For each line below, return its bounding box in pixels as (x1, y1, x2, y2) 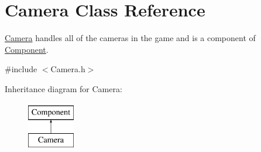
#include (5, 63, 37, 75)
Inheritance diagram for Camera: (5, 82, 122, 94)
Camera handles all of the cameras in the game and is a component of (5, 32, 256, 44)
